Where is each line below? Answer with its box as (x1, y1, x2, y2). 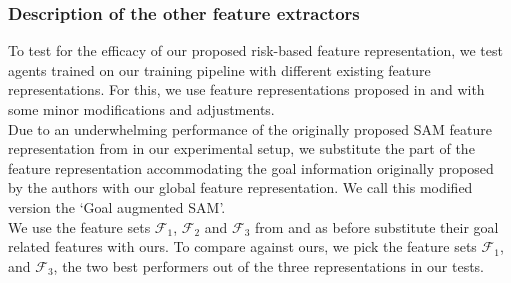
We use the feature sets (8, 216, 151, 237)
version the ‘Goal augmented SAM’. (8, 196, 226, 217)
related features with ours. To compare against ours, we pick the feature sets (8, 236, 477, 257)
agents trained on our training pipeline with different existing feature (8, 59, 431, 80)
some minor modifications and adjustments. (8, 99, 275, 119)
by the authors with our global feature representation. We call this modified (8, 177, 473, 198)
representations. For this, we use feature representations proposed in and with (8, 79, 485, 100)
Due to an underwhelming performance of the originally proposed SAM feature (8, 118, 492, 139)
